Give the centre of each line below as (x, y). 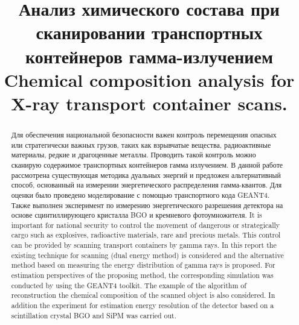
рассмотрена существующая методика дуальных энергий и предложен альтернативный (146, 175)
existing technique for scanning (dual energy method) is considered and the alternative (147, 255)
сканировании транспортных (149, 32)
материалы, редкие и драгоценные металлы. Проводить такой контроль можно (133, 155)
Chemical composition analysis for (149, 79)
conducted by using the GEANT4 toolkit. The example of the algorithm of (129, 285)
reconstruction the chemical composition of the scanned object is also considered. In (143, 295)
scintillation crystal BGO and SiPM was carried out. (94, 315)
